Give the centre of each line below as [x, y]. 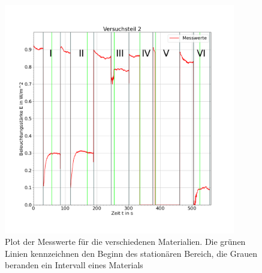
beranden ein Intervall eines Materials [74, 265]
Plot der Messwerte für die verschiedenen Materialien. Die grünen [125, 242]
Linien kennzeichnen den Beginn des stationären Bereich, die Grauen [131, 253]
